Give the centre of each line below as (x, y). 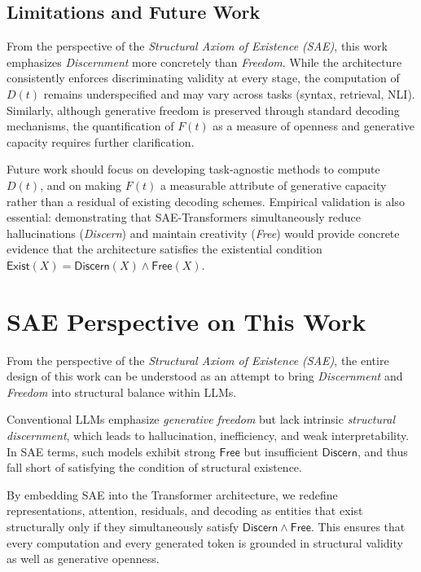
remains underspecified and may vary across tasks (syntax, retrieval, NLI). (229, 93)
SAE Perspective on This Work (186, 321)
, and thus (382, 451)
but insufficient (281, 451)
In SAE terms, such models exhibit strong (111, 451)
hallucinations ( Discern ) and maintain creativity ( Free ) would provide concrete (203, 233)
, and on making (81, 185)
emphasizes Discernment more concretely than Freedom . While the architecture (204, 62)
